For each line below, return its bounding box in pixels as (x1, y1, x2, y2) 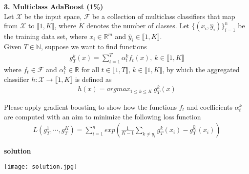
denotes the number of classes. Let (86, 20, 189, 31)
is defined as (75, 74, 112, 84)
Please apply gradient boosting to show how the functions (4, 102, 177, 112)
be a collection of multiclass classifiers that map (92, 11, 235, 21)
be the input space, (24, 11, 82, 21)
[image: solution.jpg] (4, 163, 78, 170)
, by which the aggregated (162, 64, 240, 74)
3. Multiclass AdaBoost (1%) (4, 1, 104, 11)
